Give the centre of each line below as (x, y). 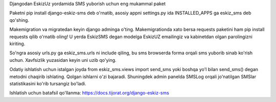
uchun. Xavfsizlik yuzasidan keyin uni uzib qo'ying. (63, 60)
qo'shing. (19, 20)
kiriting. (17, 44)
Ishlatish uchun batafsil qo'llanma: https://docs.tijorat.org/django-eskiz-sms (89, 93)
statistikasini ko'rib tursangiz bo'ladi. (48, 83)
